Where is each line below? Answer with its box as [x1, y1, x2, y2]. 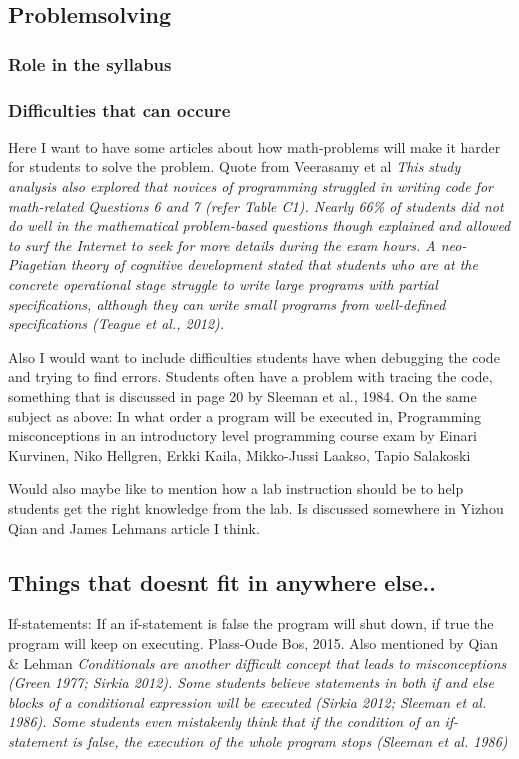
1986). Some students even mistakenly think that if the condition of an [8, 711, 440, 732]
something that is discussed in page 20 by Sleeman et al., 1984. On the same [8, 385, 477, 406]
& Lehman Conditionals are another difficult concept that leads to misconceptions [8, 652, 507, 673]
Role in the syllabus [8, 51, 172, 76]
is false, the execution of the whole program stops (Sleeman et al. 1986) [72, 730, 508, 751]
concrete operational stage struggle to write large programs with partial [8, 274, 438, 294]
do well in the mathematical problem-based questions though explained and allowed [8, 215, 511, 236]
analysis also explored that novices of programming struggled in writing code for [8, 176, 493, 197]
